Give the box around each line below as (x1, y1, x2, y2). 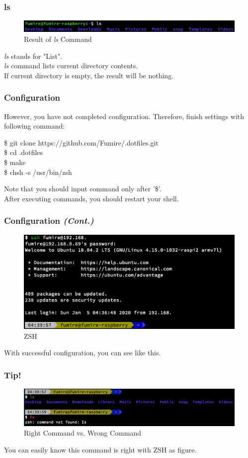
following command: (4, 121, 65, 131)
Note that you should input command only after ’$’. (4, 183, 162, 194)
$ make (4, 157, 26, 167)
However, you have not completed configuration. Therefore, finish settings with (4, 111, 244, 121)
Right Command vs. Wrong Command (24, 428, 141, 438)
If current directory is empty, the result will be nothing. (4, 70, 174, 80)
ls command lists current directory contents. (4, 60, 138, 71)
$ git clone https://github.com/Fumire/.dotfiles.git (4, 137, 159, 148)
